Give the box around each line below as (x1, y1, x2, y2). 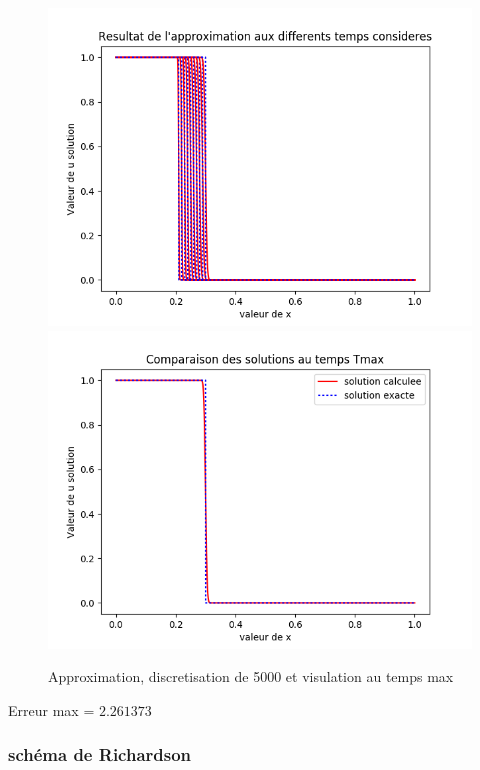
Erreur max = (8, 699, 95, 720)
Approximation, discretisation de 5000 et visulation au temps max (48, 666, 454, 687)
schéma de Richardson (8, 742, 192, 767)
